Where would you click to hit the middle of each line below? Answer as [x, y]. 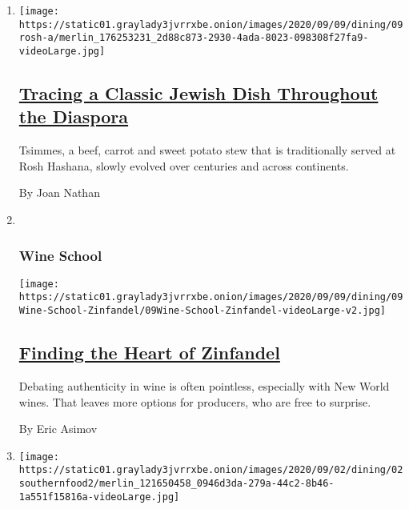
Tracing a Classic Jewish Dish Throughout [198, 93]
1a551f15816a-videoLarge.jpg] [99, 497]
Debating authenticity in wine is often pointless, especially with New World [204, 385]
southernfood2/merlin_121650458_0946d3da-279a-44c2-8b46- [176, 484]
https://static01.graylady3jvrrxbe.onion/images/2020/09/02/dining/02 [211, 470]
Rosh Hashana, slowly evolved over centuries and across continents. [184, 165]
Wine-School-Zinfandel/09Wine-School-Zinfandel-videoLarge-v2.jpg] [202, 311]
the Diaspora [74, 116]
